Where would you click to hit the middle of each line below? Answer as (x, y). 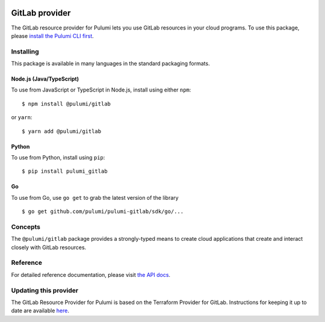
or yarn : (22, 117)
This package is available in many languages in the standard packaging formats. (110, 64)
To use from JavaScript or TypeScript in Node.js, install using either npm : (101, 90)
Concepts (26, 227)
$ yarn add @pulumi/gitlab (62, 131)
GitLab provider (41, 13)
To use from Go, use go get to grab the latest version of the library (95, 197)
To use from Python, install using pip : (58, 157)
